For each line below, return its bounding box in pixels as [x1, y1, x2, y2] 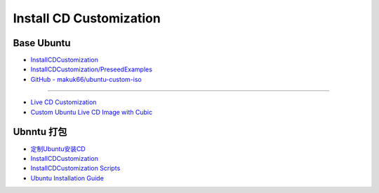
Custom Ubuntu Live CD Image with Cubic [30, 108, 153, 116]
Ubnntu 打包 [13, 126, 67, 138]
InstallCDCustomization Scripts [30, 164, 121, 173]
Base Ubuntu [13, 37, 71, 49]
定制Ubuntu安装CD [30, 144, 86, 153]
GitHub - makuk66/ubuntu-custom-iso [30, 75, 142, 83]
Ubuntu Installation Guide [30, 173, 105, 182]
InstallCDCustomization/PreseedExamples [30, 65, 152, 73]
